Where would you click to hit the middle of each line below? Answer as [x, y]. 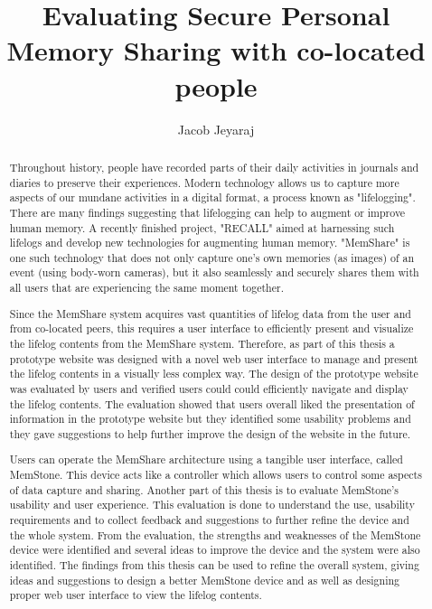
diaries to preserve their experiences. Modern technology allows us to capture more [204, 182]
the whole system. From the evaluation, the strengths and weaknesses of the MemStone [215, 534]
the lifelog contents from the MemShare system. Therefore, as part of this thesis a [202, 343]
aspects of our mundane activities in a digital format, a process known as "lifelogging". [212, 197]
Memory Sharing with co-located [216, 50]
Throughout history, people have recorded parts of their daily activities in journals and [214, 167]
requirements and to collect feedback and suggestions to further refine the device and [209, 520]
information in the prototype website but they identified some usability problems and [210, 419]
